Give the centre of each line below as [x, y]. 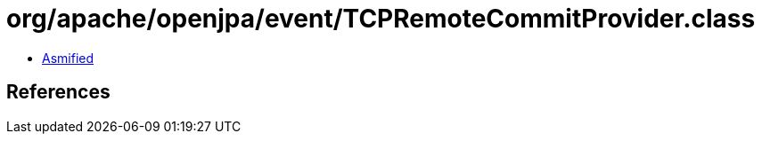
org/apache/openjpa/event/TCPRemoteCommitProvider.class [381, 19]
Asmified [68, 58]
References [58, 92]
